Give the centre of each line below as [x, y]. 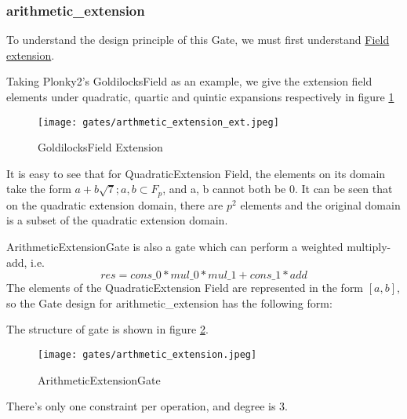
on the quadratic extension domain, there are [115, 204]
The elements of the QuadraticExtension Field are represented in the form [185, 288]
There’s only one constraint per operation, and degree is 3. [147, 406]
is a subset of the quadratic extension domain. [117, 220]
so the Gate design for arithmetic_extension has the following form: [169, 302]
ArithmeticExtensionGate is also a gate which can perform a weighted [175, 247]
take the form [39, 189]
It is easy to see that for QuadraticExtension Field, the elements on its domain [196, 173]
